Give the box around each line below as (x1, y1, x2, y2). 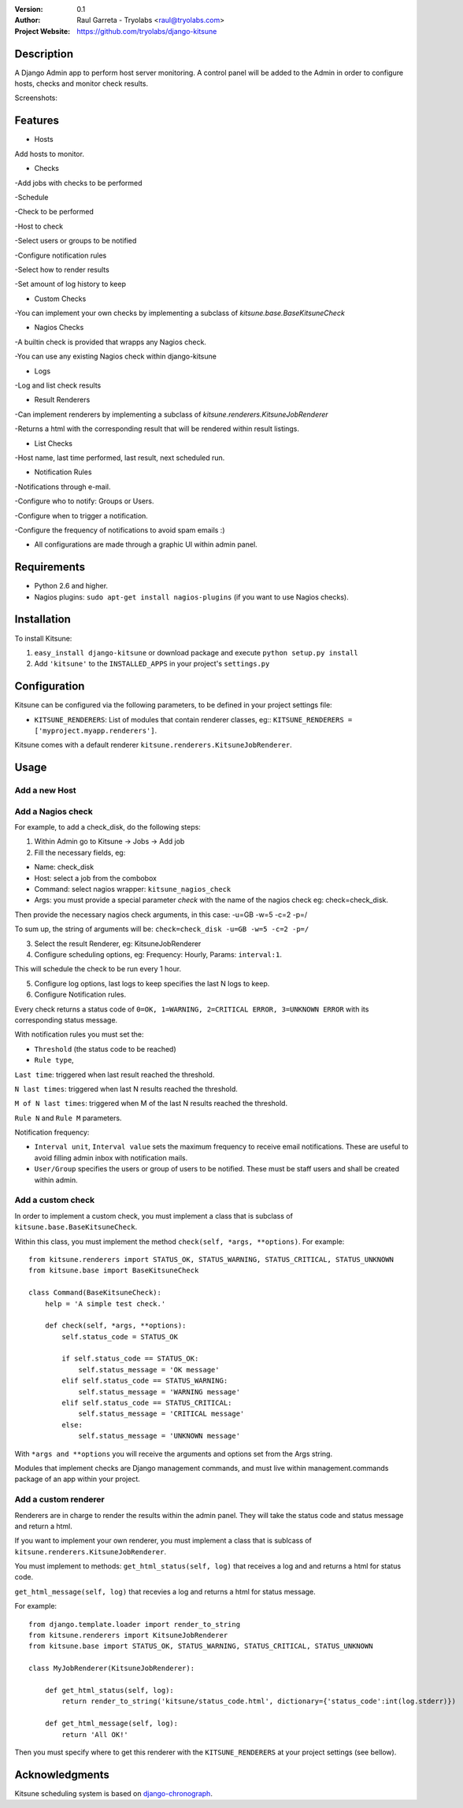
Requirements (14, 560, 86, 574)
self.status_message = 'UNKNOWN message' (78, 1431, 240, 1441)
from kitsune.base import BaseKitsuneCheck (28, 1266, 199, 1275)
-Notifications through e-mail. (14, 481, 111, 492)
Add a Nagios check (14, 806, 94, 817)
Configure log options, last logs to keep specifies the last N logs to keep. (34, 978, 270, 988)
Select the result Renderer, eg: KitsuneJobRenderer (34, 938, 202, 949)
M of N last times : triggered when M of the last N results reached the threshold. (14, 1099, 287, 1108)
